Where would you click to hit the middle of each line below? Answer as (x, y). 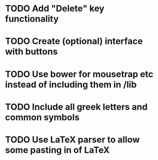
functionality (32, 19)
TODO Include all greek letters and (77, 107)
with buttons (31, 52)
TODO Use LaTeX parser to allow (72, 139)
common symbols (42, 117)
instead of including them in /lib (71, 84)
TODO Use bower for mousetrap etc (79, 74)
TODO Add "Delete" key (55, 9)
